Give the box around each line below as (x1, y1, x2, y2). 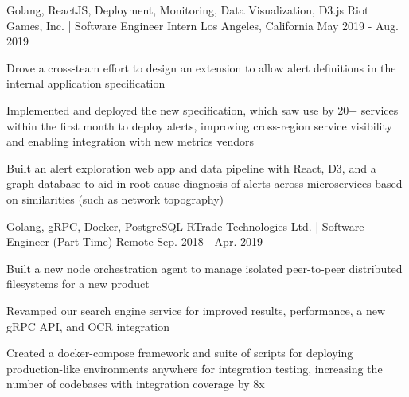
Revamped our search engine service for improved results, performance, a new (6, 302, 385, 318)
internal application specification (6, 75, 166, 91)
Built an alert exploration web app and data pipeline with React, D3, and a (6, 159, 376, 176)
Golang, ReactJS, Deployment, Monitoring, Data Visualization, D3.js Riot (6, 2, 369, 18)
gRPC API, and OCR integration (6, 317, 170, 334)
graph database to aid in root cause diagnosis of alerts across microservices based (6, 175, 403, 192)
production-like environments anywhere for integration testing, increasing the (6, 360, 383, 376)
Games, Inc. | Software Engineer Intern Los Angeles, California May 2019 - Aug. (6, 17, 399, 33)
